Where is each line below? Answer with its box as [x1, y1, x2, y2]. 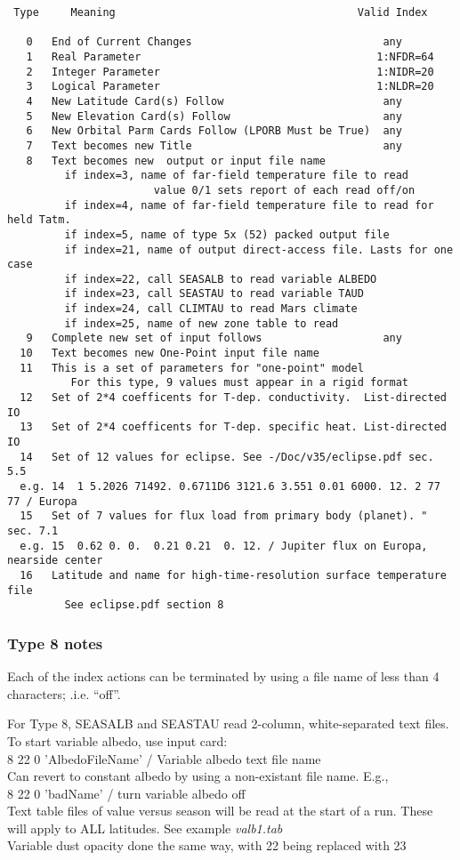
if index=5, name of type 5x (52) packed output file [64, 228, 390, 241]
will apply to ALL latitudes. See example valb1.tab [7, 818, 283, 837]
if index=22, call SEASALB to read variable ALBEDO [64, 272, 377, 285]
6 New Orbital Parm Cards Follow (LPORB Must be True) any [26, 125, 402, 138]
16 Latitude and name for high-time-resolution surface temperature [20, 568, 447, 582]
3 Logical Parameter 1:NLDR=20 [26, 80, 434, 93]
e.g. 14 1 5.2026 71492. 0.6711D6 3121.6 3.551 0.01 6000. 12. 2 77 [20, 480, 440, 493]
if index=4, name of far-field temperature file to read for [64, 198, 434, 212]
